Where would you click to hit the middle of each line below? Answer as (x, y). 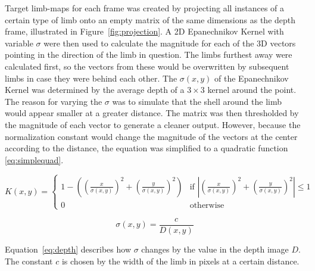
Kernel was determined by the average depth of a (95, 90)
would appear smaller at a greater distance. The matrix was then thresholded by (152, 113)
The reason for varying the (54, 101)
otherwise (207, 205)
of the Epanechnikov (252, 78)
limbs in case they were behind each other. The (91, 78)
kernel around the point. (252, 90)
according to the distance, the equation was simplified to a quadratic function (146, 148)
